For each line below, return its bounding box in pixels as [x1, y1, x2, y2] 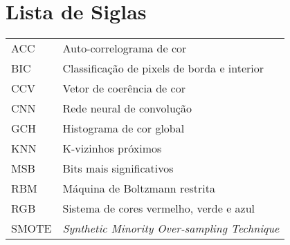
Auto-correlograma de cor [62, 40, 187, 57]
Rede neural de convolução [62, 100, 192, 117]
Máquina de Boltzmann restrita [62, 180, 215, 197]
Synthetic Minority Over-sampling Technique [62, 220, 280, 237]
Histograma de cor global [62, 120, 185, 137]
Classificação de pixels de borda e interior [62, 60, 264, 77]
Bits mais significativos [62, 160, 174, 177]
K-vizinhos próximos [62, 140, 162, 157]
